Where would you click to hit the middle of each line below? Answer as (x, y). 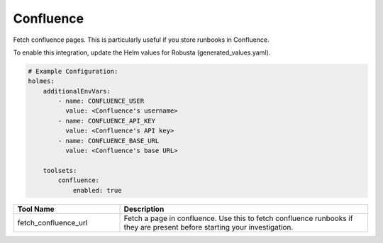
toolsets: (60, 170)
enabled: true (97, 190)
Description (144, 209)
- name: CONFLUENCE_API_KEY (107, 121)
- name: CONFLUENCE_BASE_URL (109, 141)
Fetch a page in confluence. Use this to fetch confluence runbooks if (238, 218)
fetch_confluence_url (52, 222)
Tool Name (36, 209)
